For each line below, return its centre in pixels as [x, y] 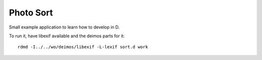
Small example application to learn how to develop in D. [64, 27]
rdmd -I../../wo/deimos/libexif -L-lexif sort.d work [83, 47]
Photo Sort [31, 13]
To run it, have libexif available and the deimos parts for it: [67, 36]
